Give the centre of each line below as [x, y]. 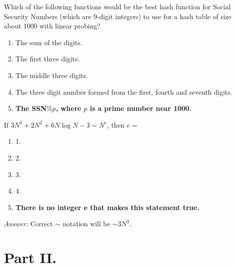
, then [116, 124]
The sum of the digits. [49, 42]
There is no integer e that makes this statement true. [107, 207]
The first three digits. [47, 59]
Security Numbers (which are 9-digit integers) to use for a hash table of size [118, 16]
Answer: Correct [28, 224]
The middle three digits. [52, 75]
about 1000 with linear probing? [52, 26]
